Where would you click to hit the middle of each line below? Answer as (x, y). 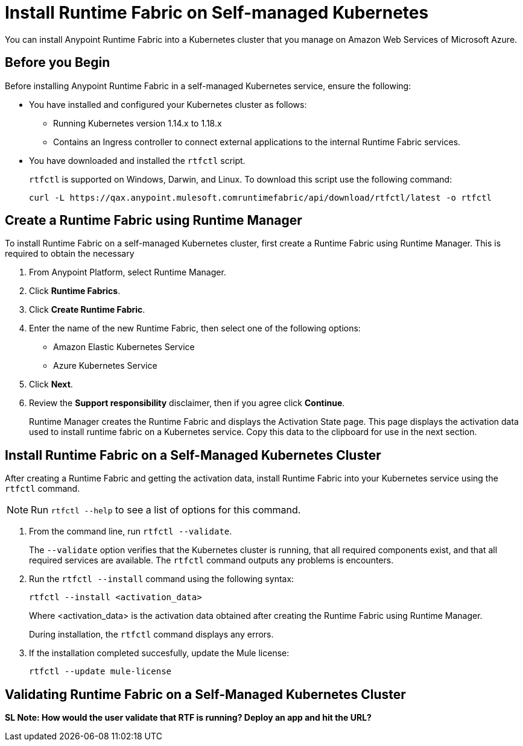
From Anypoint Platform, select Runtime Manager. (128, 272)
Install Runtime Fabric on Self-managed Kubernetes (217, 13)
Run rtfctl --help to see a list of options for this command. (166, 510)
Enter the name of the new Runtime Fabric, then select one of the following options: (195, 328)
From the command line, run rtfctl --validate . (131, 531)
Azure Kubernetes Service (105, 366)
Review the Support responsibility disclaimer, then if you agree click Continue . (187, 403)
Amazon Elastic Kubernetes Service (124, 347)
